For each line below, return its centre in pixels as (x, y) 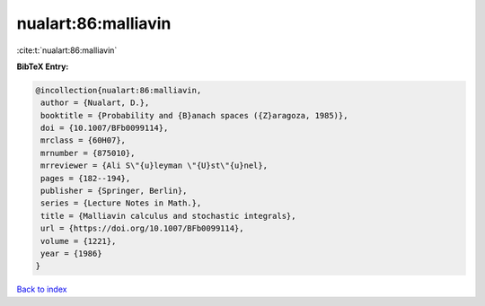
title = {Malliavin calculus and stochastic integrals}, (168, 216)
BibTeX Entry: (43, 66)
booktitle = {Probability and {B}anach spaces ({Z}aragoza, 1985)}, (194, 115)
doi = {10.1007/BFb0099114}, (105, 128)
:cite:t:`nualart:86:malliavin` (67, 50)
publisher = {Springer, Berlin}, (114, 191)
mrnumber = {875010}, (88, 153)
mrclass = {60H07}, (83, 140)
